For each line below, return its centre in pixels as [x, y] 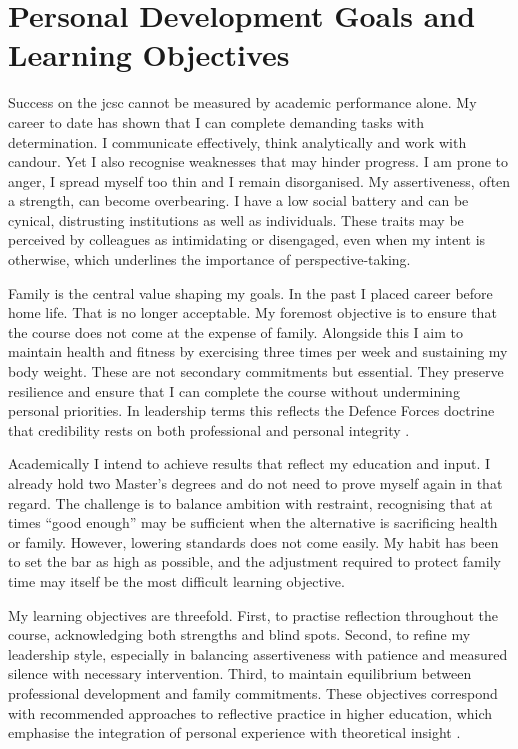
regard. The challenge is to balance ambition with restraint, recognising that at [250, 502]
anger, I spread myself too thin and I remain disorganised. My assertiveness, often [259, 180]
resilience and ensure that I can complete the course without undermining [234, 390]
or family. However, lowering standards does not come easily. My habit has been [253, 541]
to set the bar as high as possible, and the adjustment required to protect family [254, 561]
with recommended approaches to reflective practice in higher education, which [250, 712]
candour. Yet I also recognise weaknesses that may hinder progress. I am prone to [258, 161]
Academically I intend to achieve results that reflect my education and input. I [249, 463]
